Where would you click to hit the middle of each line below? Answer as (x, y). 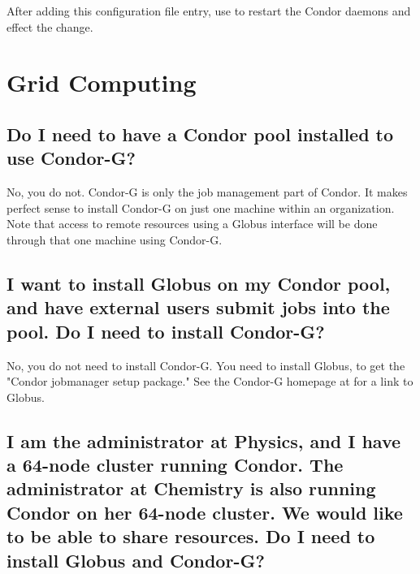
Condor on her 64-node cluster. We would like (205, 512)
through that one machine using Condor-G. (115, 239)
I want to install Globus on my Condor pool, (199, 283)
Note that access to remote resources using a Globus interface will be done (192, 224)
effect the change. (50, 26)
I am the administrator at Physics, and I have (204, 440)
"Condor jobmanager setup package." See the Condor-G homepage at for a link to (210, 381)
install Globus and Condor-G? (136, 560)
